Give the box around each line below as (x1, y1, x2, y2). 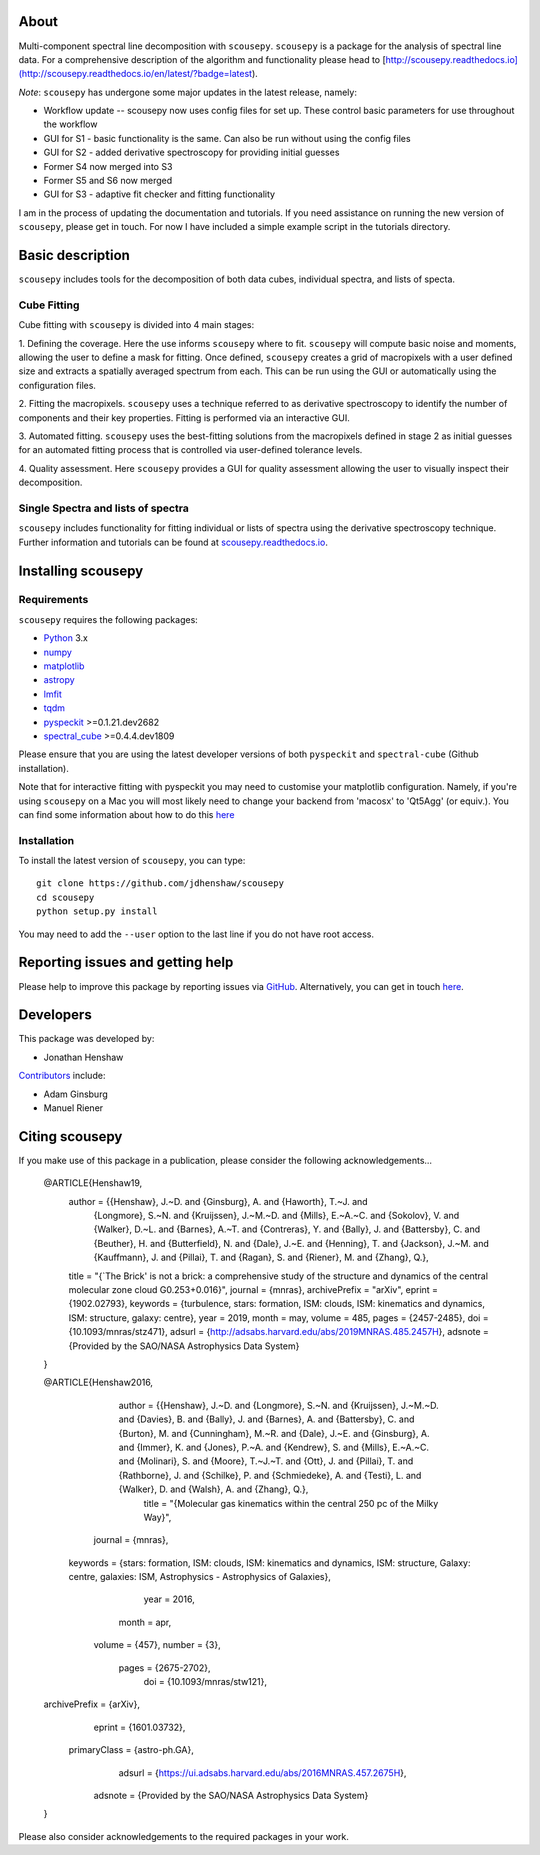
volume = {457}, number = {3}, (93, 1639, 221, 1651)
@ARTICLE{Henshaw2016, (43, 1376, 154, 1389)
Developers (18, 1006, 92, 1024)
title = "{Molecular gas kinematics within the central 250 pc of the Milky (143, 1497, 439, 1509)
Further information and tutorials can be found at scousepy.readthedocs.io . (18, 536, 329, 548)
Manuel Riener (43, 1102, 104, 1114)
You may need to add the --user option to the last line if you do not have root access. (18, 928, 375, 940)
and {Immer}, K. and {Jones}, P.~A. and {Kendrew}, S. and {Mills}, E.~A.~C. (118, 1441, 430, 1453)
